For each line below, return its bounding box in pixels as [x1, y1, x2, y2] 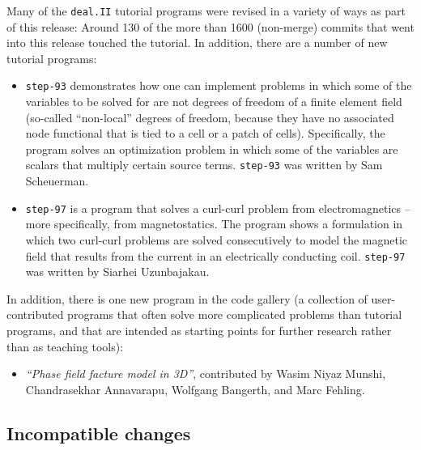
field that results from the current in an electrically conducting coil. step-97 [25, 247, 406, 264]
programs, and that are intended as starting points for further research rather [6, 322, 392, 338]
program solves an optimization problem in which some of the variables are [25, 140, 398, 157]
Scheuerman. [25, 172, 89, 189]
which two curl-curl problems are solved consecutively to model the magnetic [25, 231, 408, 248]
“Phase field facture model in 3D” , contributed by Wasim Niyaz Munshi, [25, 365, 386, 382]
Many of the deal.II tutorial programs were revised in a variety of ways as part [6, 2, 406, 19]
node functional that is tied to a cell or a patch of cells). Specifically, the [25, 125, 385, 142]
